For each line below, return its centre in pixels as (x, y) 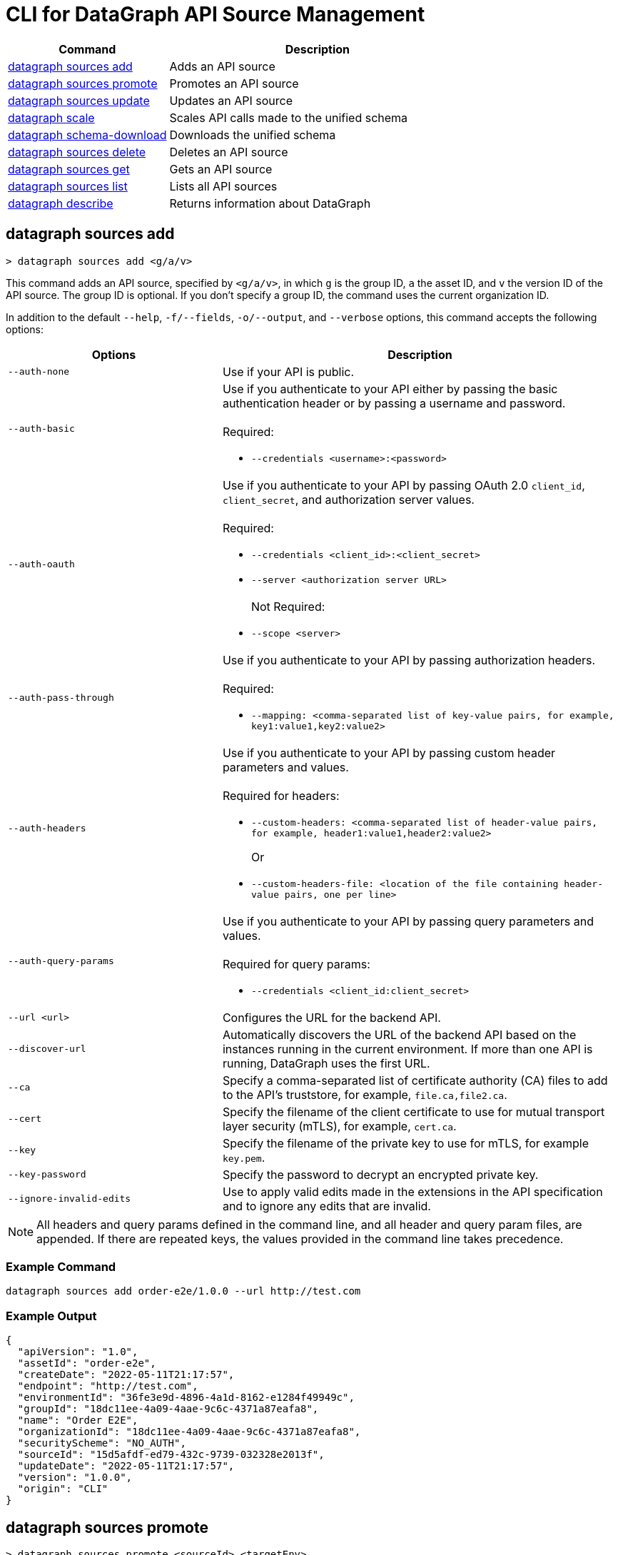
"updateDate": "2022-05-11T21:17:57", (126, 1466)
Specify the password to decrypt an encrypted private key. (380, 1174)
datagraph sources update (79, 100)
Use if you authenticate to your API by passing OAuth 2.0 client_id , (404, 485)
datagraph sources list (68, 186)
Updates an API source (231, 100)
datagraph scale (51, 117)
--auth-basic (41, 428)
